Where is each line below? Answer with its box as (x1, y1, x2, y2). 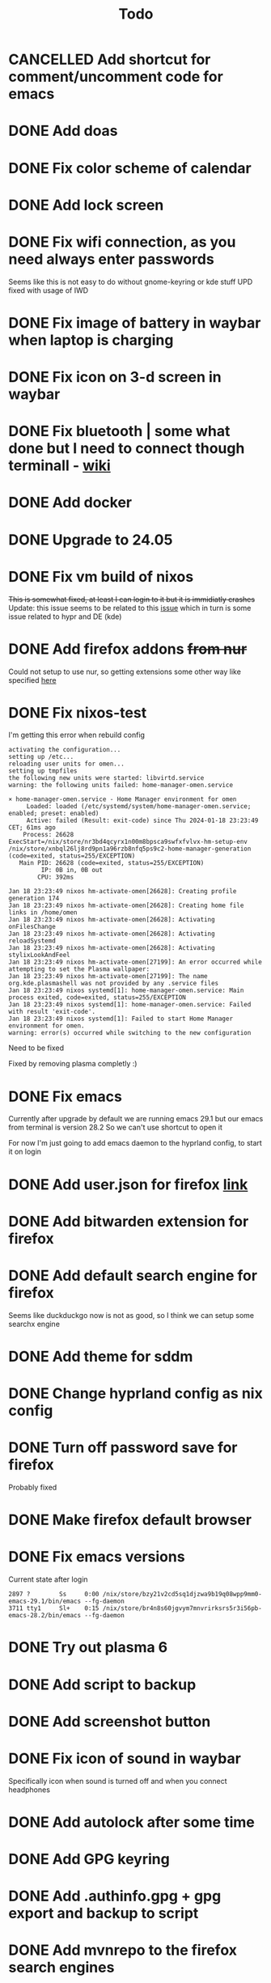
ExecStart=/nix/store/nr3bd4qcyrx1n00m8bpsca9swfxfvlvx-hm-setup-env (8, 838, 248, 846)
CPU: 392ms (37, 873, 74, 882)
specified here (8, 675, 57, 684)
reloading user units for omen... (8, 760, 125, 769)
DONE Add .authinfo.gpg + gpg (8, 1887, 222, 1905)
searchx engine (8, 1319, 61, 1328)
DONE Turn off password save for (8, 1439, 238, 1457)
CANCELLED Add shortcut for (8, 50, 211, 69)
